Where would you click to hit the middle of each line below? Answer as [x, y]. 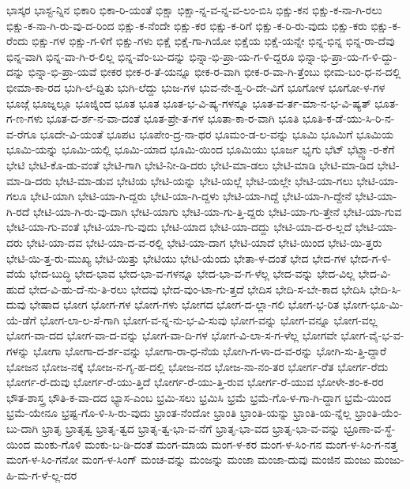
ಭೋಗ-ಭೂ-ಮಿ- [373, 304]
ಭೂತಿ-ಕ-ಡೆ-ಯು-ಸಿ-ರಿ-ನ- [349, 118]
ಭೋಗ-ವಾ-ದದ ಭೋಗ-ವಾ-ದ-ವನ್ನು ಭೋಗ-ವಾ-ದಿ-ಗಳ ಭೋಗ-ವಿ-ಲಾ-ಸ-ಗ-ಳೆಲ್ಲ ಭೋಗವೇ [172, 335]
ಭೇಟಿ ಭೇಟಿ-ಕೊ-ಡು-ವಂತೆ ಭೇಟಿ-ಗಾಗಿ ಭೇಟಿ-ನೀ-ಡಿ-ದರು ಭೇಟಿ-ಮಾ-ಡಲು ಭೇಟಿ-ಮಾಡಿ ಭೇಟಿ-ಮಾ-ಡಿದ [190, 164]
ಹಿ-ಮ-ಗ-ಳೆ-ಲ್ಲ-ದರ [42, 474]
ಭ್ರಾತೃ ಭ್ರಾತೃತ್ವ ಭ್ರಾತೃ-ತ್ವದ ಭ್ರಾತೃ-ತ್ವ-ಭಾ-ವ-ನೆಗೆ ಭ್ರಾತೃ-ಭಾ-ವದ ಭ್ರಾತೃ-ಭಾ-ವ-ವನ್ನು [191, 428]
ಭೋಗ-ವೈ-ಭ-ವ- [372, 335]
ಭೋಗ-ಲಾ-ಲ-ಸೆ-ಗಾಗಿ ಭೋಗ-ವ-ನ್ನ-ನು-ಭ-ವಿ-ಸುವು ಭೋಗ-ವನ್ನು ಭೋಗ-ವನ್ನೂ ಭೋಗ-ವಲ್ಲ [209, 319]
